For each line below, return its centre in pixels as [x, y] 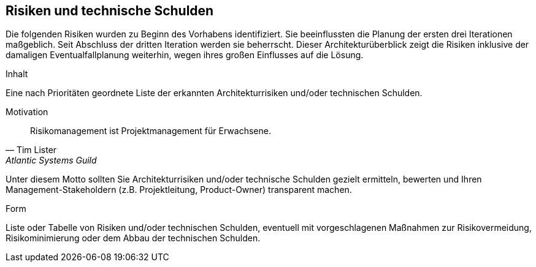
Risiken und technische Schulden [110, 11]
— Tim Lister [31, 150]
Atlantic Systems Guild [51, 160]
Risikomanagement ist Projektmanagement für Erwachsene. [151, 131]
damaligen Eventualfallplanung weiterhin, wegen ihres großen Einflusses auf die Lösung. [185, 55]
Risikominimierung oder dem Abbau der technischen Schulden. [133, 238]
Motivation [27, 112]
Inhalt [17, 74]
